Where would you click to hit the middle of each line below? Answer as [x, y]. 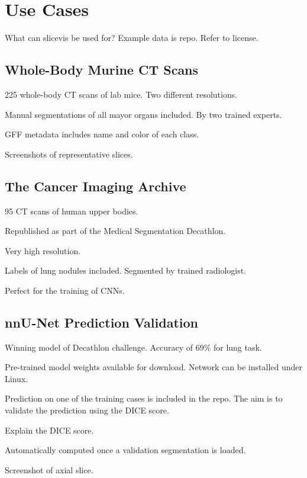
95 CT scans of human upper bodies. [72, 211]
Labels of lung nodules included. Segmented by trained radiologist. [126, 270]
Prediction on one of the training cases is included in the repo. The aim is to [144, 398]
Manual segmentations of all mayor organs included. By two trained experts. [143, 114]
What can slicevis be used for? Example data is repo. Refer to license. [132, 38]
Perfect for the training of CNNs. [65, 290]
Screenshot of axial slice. [49, 469]
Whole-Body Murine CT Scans [102, 70]
